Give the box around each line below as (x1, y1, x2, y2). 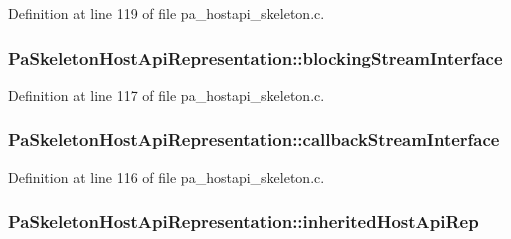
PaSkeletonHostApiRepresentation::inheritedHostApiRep (8, 209, 479, 234)
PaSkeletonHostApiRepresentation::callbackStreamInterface (8, 127, 500, 152)
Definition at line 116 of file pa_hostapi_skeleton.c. (8, 166, 325, 187)
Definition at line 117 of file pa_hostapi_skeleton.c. (8, 84, 325, 105)
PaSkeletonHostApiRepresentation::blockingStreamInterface (8, 45, 503, 70)
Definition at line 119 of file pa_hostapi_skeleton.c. (8, 3, 325, 23)
